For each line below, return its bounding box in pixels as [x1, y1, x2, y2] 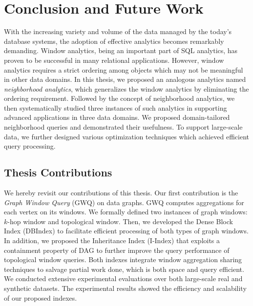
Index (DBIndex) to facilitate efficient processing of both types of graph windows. [4, 226, 249, 236]
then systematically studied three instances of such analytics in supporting [4, 102, 227, 113]
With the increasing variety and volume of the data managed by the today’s [4, 26, 232, 37]
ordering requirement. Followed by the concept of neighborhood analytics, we [4, 93, 235, 103]
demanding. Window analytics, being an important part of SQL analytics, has [4, 45, 238, 56]
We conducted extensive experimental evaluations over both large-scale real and [4, 273, 243, 284]
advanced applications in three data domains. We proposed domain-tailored [4, 112, 230, 122]
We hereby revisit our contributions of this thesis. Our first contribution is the [4, 188, 238, 198]
